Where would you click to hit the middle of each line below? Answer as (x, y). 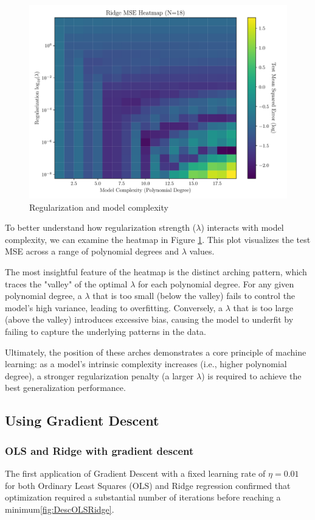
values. (202, 251)
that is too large (263, 307)
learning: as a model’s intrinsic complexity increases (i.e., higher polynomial (146, 364)
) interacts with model (242, 227)
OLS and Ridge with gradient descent (99, 450)
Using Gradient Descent (82, 420)
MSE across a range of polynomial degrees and (92, 251)
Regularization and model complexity (99, 207)
